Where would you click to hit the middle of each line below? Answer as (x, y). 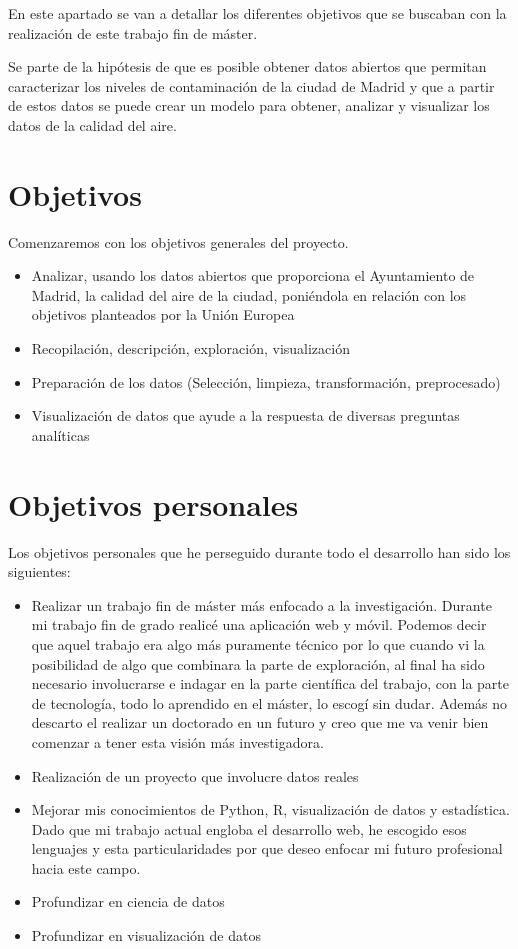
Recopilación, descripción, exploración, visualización (190, 348)
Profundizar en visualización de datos (146, 935)
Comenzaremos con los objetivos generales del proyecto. (178, 241)
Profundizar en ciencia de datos (128, 901)
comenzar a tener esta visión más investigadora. (177, 741)
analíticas (60, 434)
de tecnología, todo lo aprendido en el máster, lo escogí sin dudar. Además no (269, 702)
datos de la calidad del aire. (92, 124)
